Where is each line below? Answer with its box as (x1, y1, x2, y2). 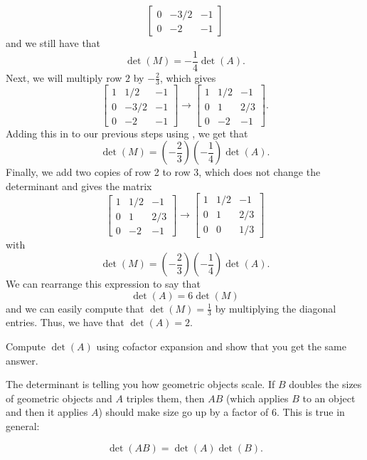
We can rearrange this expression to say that (6, 276, 201, 291)
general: (6, 419, 40, 434)
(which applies (225, 390, 289, 405)
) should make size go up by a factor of (98, 404, 269, 419)
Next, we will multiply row (6, 70, 122, 85)
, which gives (159, 70, 216, 85)
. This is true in (277, 404, 345, 419)
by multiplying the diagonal (215, 300, 336, 315)
